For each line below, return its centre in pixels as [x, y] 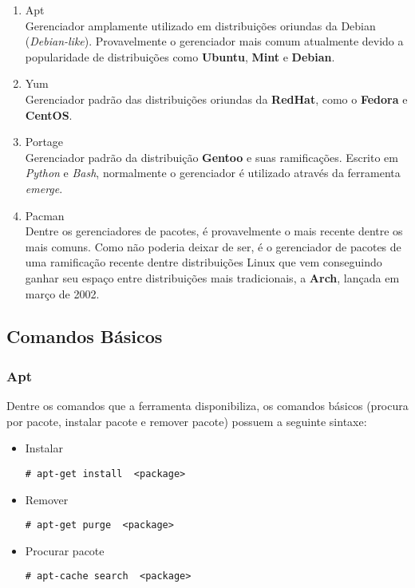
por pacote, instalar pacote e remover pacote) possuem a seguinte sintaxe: [187, 421]
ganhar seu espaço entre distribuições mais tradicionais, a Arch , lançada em [212, 277]
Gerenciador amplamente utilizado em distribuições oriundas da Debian [200, 25]
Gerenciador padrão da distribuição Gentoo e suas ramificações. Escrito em [211, 157]
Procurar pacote [65, 550]
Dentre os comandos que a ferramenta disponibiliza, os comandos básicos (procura [207, 406]
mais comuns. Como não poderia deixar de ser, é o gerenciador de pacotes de [213, 246]
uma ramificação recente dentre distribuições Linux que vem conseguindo [204, 262]
